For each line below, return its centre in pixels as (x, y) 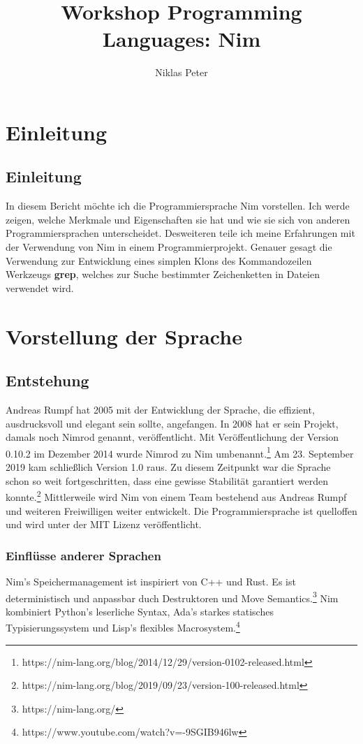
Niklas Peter (181, 72)
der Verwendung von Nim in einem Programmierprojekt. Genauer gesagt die (169, 247)
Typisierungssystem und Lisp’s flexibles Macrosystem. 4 (123, 626)
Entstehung (47, 380)
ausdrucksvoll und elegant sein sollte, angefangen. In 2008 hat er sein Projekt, (172, 423)
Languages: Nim (181, 39)
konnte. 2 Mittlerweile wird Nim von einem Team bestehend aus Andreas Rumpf (176, 496)
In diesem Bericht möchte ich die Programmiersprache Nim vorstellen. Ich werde (178, 206)
